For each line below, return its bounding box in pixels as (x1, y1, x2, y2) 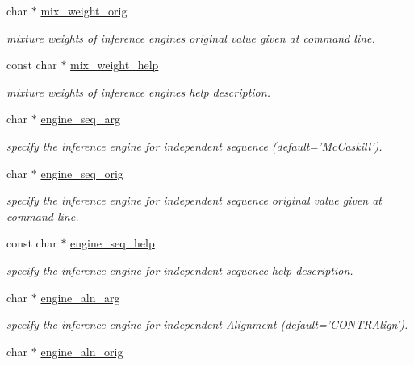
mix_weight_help (70, 56, 159, 73)
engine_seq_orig (40, 164, 123, 181)
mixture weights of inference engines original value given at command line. (6, 29, 375, 46)
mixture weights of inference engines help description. (6, 83, 270, 100)
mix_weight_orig (40, 2, 128, 19)
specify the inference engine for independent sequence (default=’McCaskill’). (6, 137, 383, 154)
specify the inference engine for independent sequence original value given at (6, 192, 383, 209)
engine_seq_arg (40, 110, 120, 127)
